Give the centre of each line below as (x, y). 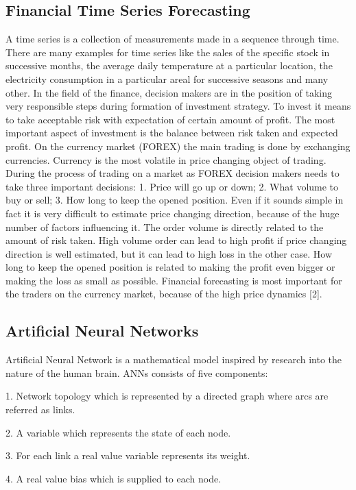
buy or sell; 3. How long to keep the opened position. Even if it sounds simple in (175, 200)
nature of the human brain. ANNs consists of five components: (137, 372)
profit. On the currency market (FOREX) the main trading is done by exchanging (178, 146)
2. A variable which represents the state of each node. (118, 432)
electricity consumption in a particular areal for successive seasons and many (167, 78)
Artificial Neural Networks (102, 331)
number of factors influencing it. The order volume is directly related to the (165, 226)
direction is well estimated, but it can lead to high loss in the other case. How (169, 253)
